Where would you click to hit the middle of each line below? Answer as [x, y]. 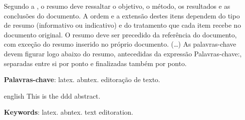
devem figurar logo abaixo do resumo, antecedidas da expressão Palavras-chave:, [123, 53]
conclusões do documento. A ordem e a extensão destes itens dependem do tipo [122, 15]
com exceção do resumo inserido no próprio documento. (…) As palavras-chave [120, 44]
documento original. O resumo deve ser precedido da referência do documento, [120, 34]
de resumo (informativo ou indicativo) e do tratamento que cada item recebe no [122, 25]
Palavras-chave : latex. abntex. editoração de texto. [82, 79]
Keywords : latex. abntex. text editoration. [69, 112]
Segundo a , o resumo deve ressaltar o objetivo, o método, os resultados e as [117, 6]
